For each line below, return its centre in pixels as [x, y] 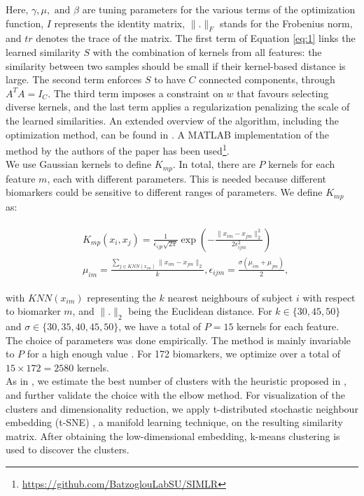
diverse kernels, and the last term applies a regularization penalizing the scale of [178, 107]
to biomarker [33, 311]
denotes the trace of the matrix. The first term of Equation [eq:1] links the [196, 38]
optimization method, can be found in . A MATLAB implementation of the [168, 134]
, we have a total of [160, 326]
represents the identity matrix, [120, 23]
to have [170, 79]
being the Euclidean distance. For [200, 311]
